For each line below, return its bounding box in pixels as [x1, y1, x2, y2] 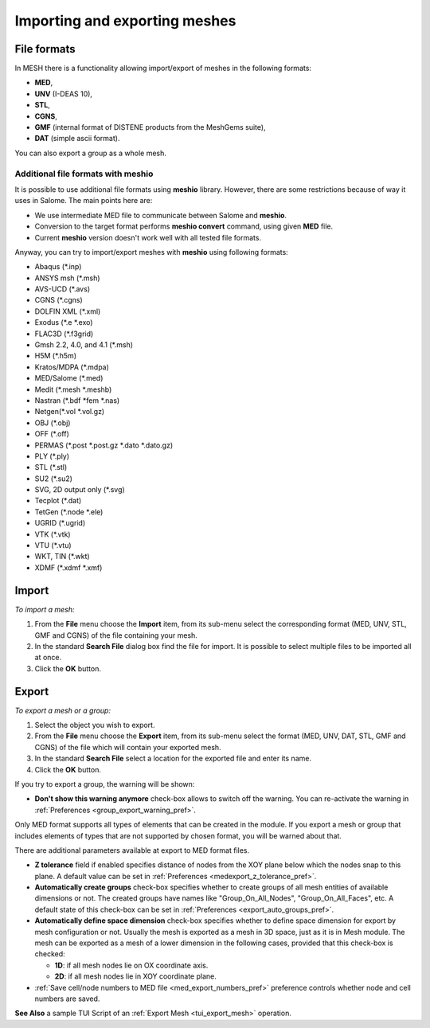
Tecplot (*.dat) [34, 496, 82, 506]
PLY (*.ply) [34, 451, 70, 461]
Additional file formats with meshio [14, 168, 154, 179]
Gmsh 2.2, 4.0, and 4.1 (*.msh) [34, 340, 134, 350]
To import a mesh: [14, 604, 75, 614]
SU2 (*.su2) [34, 474, 73, 483]
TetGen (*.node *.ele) [34, 506, 104, 517]
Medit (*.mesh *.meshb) [34, 385, 112, 394]
